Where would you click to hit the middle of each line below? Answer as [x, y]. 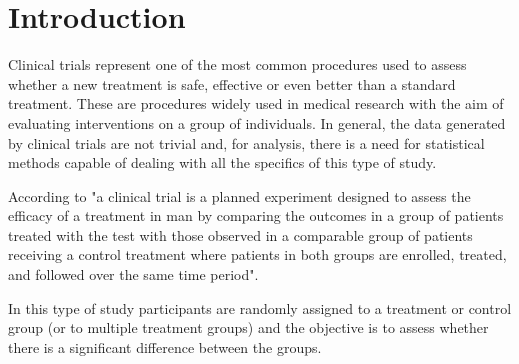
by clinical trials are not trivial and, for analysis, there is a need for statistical [246, 142]
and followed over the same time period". [133, 274]
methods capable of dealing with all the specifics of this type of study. [222, 162]
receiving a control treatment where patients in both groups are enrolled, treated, [257, 254]
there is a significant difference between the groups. [165, 346]
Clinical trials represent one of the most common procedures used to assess [237, 64]
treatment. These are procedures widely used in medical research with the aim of [256, 103]
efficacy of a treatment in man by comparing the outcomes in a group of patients [256, 215]
